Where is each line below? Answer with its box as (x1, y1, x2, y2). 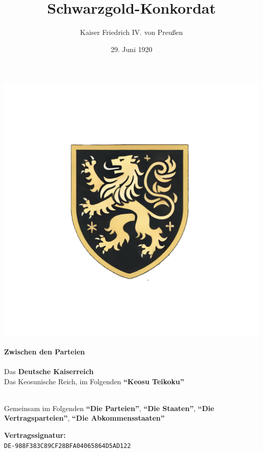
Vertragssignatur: (4, 430, 66, 440)
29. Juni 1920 (111, 43, 152, 54)
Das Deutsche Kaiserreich (4, 366, 94, 377)
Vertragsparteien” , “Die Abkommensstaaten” (4, 413, 165, 423)
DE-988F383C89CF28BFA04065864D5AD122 (4, 442, 131, 449)
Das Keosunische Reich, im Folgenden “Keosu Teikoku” (4, 376, 185, 386)
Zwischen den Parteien (4, 346, 85, 356)
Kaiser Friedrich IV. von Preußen (80, 27, 183, 37)
